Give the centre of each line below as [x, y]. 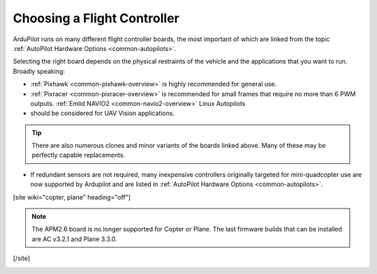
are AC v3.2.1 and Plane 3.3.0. [75, 239]
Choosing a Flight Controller [96, 18]
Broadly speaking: [39, 71]
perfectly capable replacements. [79, 155]
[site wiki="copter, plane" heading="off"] [72, 197]
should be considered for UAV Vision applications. [102, 113]
